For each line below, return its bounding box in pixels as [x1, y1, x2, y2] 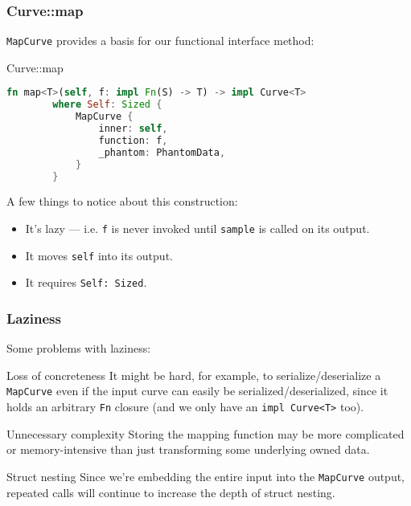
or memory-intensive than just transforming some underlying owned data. [6, 441, 370, 458]
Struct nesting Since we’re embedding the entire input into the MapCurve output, [6, 467, 405, 484]
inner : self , [98, 123, 168, 135]
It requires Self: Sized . [25, 274, 147, 291]
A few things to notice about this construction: [6, 193, 238, 210]
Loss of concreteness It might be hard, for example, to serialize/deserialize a [6, 366, 381, 383]
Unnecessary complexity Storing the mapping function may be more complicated [6, 425, 405, 442]
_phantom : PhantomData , [98, 146, 226, 158]
